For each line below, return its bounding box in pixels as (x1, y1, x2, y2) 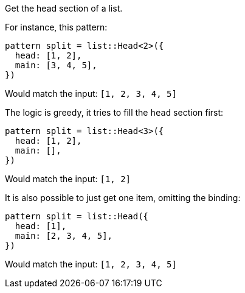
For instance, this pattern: (5, 22, 108, 32)
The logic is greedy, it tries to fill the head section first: (5, 107, 224, 118)
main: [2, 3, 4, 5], (15, 231, 113, 241)
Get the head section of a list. (5, 3, 123, 13)
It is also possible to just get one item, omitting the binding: (5, 192, 241, 203)
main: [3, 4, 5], (15, 60, 97, 70)
